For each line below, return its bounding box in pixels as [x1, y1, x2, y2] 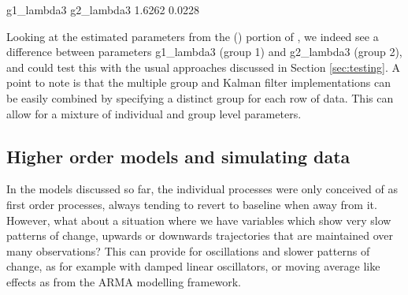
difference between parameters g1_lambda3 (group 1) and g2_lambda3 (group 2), [6, 43, 402, 60]
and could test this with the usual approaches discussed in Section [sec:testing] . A [6, 58, 401, 75]
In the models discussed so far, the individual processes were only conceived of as [6, 181, 398, 197]
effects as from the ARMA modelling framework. [6, 273, 241, 289]
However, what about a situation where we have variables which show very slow [6, 211, 391, 228]
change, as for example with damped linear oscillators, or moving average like [6, 258, 380, 274]
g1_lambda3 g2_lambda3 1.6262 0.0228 [6, 2, 200, 17]
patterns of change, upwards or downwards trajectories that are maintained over [6, 227, 394, 244]
